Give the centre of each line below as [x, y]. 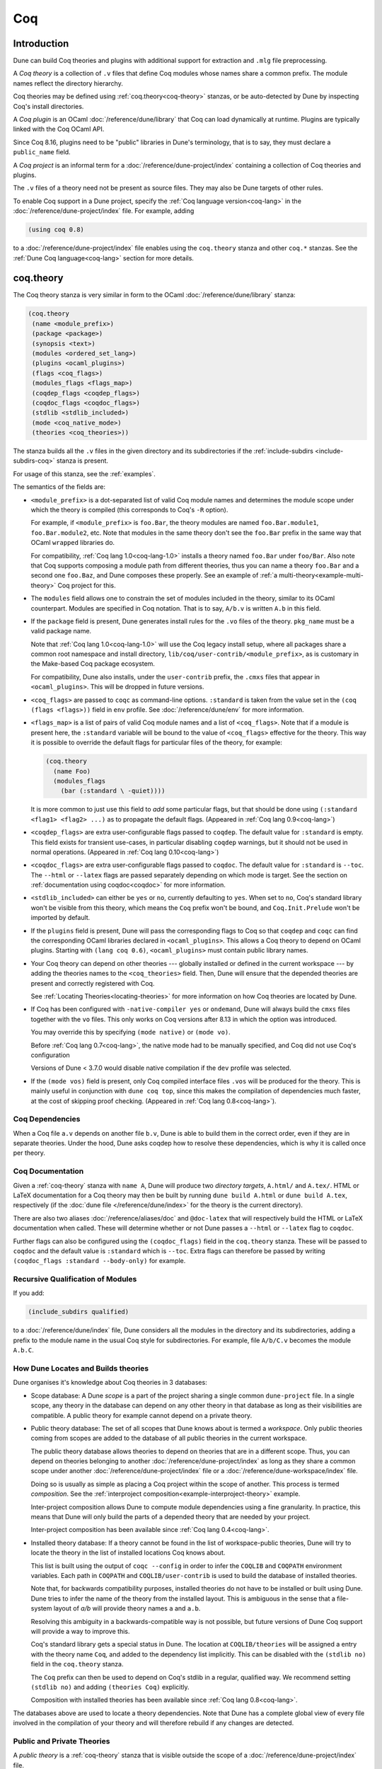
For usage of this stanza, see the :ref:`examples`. [84, 473]
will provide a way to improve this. [80, 1631]
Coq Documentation [48, 1171]
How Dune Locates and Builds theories [81, 1368]
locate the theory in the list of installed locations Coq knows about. [128, 1552]
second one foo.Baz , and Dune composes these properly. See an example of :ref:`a [154, 575]
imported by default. [60, 918]
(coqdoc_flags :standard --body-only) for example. [99, 1261]
